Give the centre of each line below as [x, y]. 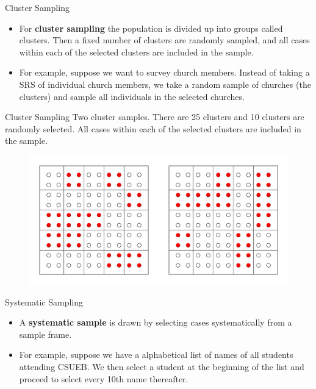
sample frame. [45, 334]
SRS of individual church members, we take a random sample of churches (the [165, 84]
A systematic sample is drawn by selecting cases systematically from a [156, 322]
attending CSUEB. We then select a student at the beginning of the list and [162, 366]
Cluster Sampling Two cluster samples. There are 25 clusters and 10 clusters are [155, 117]
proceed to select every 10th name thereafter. [104, 378]
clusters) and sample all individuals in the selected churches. [132, 96]
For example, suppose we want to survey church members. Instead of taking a [164, 72]
